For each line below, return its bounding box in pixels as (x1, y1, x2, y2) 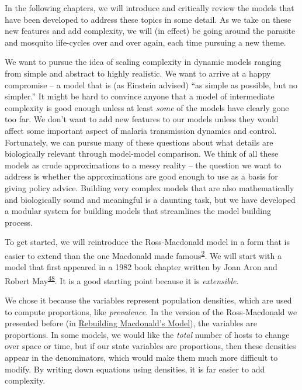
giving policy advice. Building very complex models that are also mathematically (5, 181, 294, 194)
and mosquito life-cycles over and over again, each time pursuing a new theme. (5, 36, 286, 48)
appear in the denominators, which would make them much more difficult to (5, 351, 278, 363)
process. (5, 216, 33, 228)
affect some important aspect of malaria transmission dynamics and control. (5, 124, 277, 136)
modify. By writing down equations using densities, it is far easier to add (5, 363, 265, 375)
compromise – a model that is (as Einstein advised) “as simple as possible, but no (5, 78, 298, 91)
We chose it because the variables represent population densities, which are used (5, 294, 292, 306)
